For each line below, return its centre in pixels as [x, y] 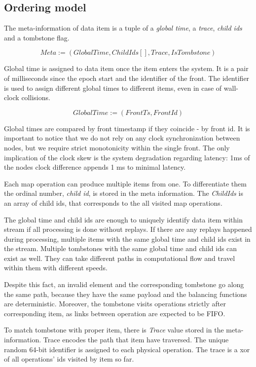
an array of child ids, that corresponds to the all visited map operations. [113, 202]
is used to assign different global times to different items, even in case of [113, 88]
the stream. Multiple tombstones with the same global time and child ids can [121, 248]
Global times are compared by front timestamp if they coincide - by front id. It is [127, 128]
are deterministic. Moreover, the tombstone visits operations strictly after [115, 304]
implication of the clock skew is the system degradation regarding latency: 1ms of [127, 157]
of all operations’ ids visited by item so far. [69, 359]
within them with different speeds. [56, 268]
